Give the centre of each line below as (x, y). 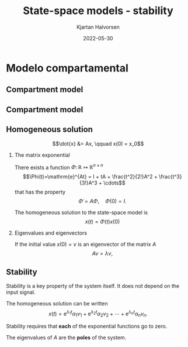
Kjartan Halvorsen (98, 27)
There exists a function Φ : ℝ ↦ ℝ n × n (59, 167)
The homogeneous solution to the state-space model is (81, 212)
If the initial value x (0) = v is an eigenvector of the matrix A (85, 245)
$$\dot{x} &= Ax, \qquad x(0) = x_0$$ (98, 143)
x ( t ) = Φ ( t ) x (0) (102, 222)
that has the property (40, 192)
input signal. (21, 292)
